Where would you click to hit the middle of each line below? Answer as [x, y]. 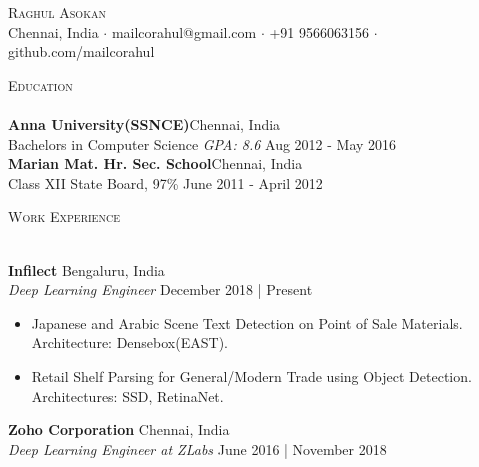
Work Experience [64, 216]
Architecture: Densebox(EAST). [129, 342]
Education [40, 84]
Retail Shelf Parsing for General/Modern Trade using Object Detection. [251, 375]
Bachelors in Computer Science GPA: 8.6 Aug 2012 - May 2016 [202, 143]
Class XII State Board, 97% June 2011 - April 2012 [165, 182]
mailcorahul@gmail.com [184, 31]
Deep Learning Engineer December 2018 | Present [160, 289]
